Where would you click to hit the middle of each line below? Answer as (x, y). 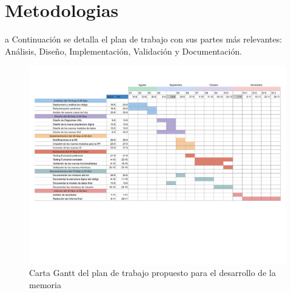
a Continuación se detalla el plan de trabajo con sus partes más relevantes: (144, 39)
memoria (45, 285)
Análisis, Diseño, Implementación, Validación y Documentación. (124, 51)
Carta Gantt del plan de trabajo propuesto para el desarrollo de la (152, 273)
